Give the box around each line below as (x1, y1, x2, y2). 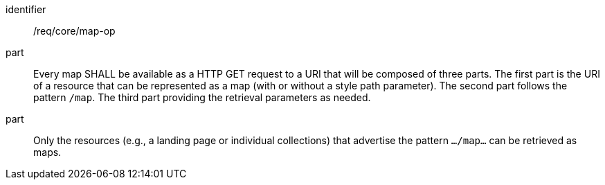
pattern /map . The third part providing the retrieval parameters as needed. (33, 91, 371, 103)
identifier (6, 3, 46, 15)
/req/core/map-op (33, 25, 116, 37)
